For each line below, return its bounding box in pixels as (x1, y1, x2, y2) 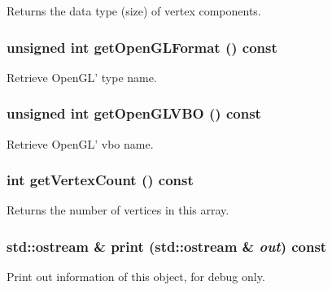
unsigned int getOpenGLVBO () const (7, 103, 261, 123)
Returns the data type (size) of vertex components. (7, 2, 261, 19)
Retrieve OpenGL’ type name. (7, 68, 157, 85)
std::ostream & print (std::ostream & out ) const (7, 236, 327, 256)
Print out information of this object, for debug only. (7, 268, 265, 285)
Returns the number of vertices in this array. (7, 201, 229, 219)
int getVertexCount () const (7, 170, 194, 190)
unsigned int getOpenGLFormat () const (7, 37, 277, 57)
